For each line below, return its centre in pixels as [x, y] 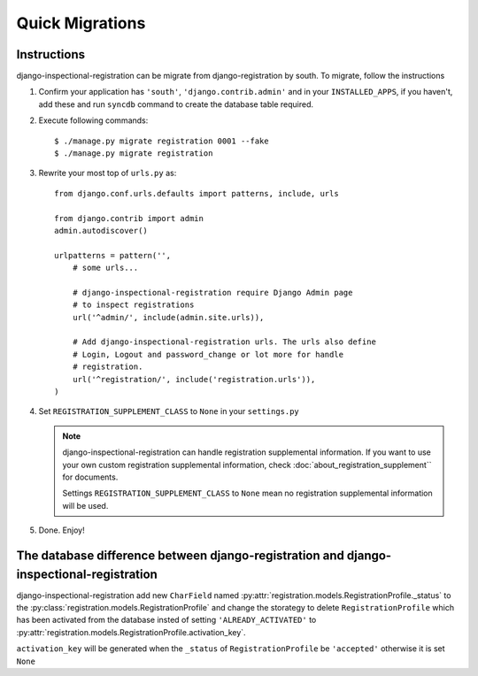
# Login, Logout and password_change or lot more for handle [208, 354]
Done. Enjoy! [62, 530]
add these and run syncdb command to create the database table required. [176, 104]
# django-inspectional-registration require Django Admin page [212, 292]
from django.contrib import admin [129, 218]
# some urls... [105, 268]
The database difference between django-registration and [181, 555]
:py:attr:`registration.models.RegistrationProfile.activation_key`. [131, 632]
